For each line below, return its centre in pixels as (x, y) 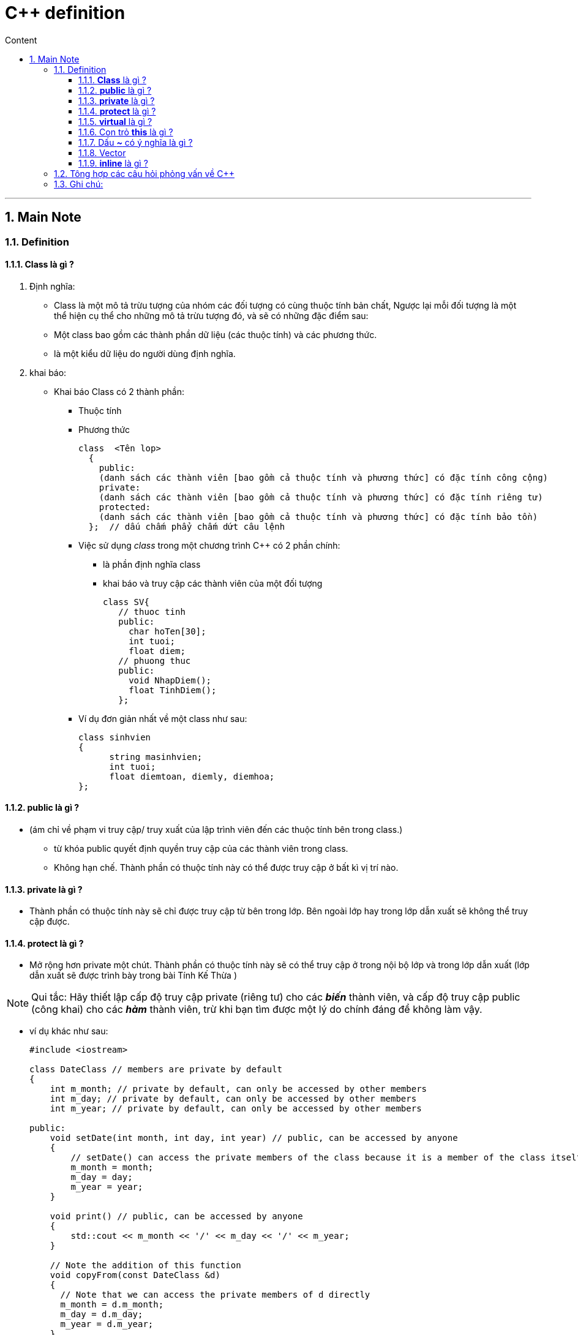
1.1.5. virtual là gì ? (115, 121)
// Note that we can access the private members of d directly (215, 1295)
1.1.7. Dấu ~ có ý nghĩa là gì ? (136, 142)
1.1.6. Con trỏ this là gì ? (126, 132)
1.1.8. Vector (102, 152)
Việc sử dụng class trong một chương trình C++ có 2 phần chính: (209, 545)
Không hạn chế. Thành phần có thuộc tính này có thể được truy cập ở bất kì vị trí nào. (226, 868)
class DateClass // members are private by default (156, 1070)
